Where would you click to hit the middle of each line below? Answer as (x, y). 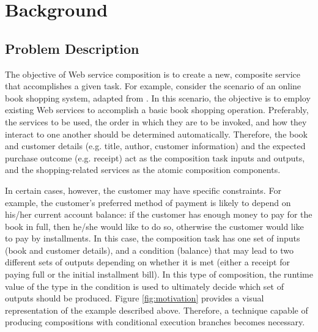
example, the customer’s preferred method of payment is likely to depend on (148, 202)
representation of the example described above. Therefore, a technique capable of (157, 310)
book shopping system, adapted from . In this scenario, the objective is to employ (158, 98)
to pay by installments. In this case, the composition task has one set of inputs (153, 238)
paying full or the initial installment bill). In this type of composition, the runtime (159, 274)
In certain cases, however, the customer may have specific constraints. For (143, 190)
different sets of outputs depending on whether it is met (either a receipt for (147, 262)
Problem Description (72, 48)
